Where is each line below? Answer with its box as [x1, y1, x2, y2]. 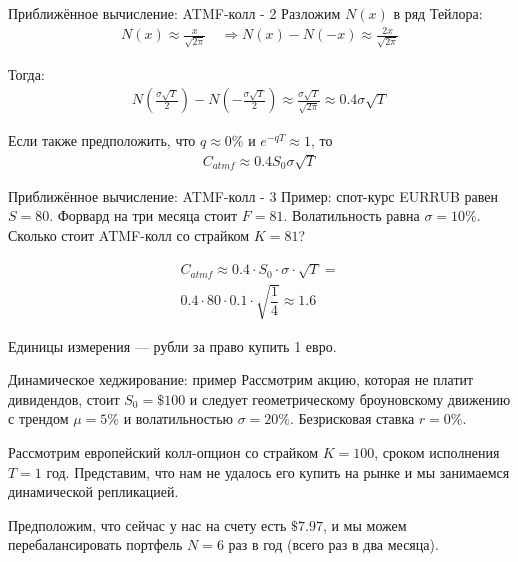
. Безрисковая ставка [290, 408, 415, 429]
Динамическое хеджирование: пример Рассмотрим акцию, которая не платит [8, 369, 474, 390]
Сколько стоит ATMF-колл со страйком [8, 224, 250, 245]
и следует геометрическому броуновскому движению [189, 388, 511, 409]
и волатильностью [123, 408, 234, 429]
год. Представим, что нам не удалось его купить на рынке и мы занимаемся [46, 461, 510, 482]
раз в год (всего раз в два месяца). [228, 534, 439, 555]
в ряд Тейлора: [393, 3, 483, 23]
